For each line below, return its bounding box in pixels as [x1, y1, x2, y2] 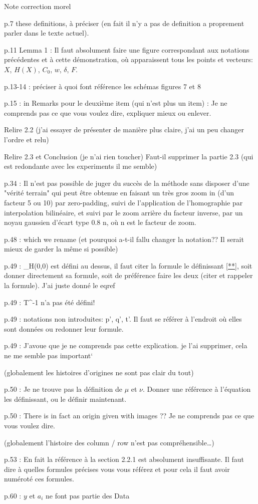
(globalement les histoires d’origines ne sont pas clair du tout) [4, 367, 194, 377]
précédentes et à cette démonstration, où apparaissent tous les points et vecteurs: [4, 54, 253, 65]
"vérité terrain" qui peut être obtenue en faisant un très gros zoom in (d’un [4, 187, 234, 198]
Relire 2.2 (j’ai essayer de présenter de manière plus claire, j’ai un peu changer [4, 124, 244, 135]
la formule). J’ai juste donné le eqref [4, 280, 115, 291]
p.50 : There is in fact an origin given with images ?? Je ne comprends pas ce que [4, 410, 254, 421]
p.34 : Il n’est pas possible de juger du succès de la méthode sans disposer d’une [4, 177, 249, 188]
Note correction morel [4, 1, 71, 11]
